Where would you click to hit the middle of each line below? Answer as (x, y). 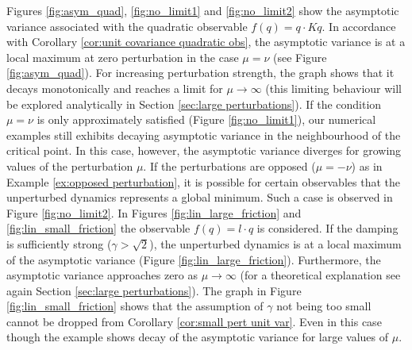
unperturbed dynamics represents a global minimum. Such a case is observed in (200, 197)
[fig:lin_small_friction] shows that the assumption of (135, 306)
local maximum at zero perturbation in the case (123, 57)
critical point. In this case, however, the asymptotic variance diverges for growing (204, 150)
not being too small (324, 306)
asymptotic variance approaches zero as (102, 275)
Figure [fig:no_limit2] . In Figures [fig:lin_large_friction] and (154, 212)
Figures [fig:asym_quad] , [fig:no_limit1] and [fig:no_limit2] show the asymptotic (203, 10)
